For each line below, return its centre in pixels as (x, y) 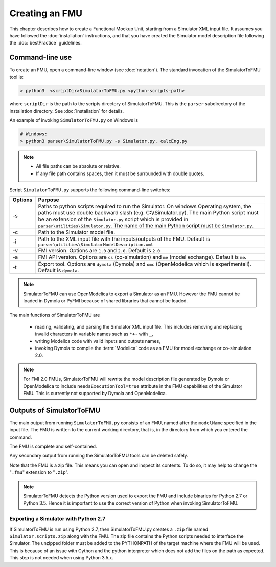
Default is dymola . (59, 270)
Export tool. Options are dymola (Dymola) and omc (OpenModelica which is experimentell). (145, 264)
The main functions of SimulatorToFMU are (55, 315)
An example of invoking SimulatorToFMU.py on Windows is (74, 120)
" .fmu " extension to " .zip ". (39, 472)
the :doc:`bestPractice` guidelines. (45, 43)
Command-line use (41, 58)
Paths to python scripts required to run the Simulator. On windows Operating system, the (145, 206)
